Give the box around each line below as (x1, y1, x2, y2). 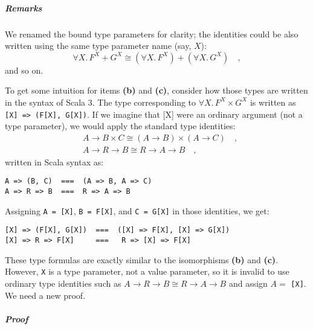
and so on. (5, 63, 44, 76)
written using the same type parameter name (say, (5, 39, 192, 52)
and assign (228, 276, 268, 289)
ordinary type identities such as (5, 276, 121, 289)
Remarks (5, 1, 42, 14)
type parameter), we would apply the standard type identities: (5, 120, 236, 132)
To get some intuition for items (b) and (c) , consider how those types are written (5, 84, 308, 97)
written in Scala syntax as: (5, 155, 104, 168)
